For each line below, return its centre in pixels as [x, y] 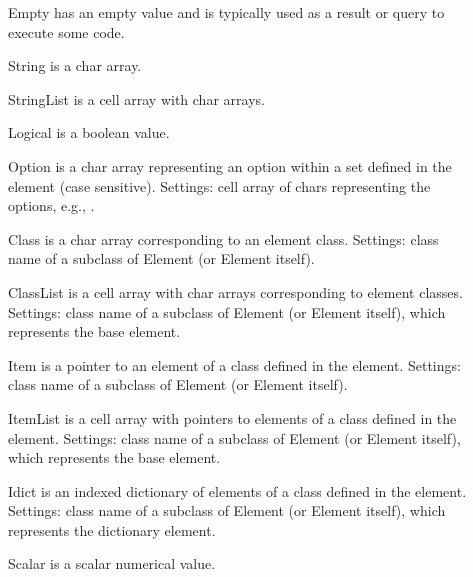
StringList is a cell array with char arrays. [136, 98]
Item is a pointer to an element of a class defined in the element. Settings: [234, 364]
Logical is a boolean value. [89, 132]
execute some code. [66, 31]
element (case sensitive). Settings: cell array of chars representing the [219, 185]
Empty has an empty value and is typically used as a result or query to [226, 12]
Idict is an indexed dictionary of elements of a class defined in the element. [237, 490]
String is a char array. [75, 65]
